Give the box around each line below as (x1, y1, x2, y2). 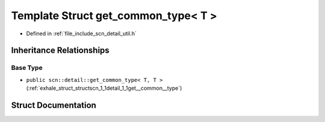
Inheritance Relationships (11, 45, 110, 56)
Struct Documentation (11, 100, 96, 110)
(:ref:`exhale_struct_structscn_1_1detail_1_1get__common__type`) (26, 84, 182, 92)
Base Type (11, 63, 43, 72)
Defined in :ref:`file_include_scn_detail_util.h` (26, 30, 137, 37)
